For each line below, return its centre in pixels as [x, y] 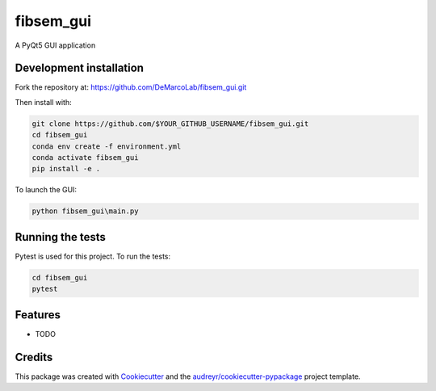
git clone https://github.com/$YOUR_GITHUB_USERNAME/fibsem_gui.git [170, 124]
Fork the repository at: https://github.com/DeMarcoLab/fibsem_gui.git [131, 87]
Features [38, 315]
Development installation [80, 68]
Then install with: [43, 102]
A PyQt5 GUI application [55, 45]
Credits [34, 357]
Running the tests [61, 237]
